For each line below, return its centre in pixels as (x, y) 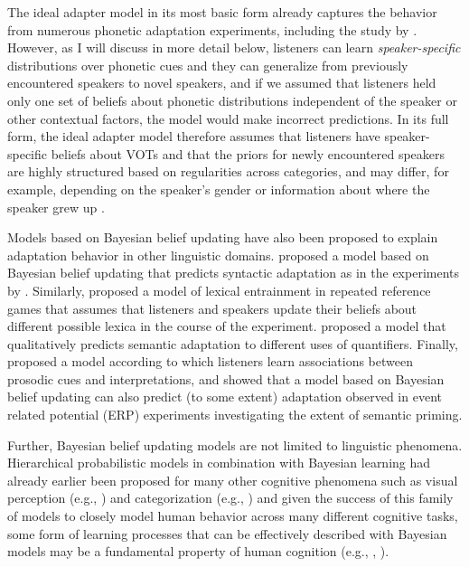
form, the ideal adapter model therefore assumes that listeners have (194, 136)
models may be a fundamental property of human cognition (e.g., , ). (198, 551)
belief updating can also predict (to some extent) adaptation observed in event (225, 397)
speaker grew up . (56, 207)
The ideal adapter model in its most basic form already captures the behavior (222, 12)
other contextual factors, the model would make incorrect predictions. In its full (228, 118)
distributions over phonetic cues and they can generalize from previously (208, 65)
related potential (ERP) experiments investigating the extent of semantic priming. (235, 415)
